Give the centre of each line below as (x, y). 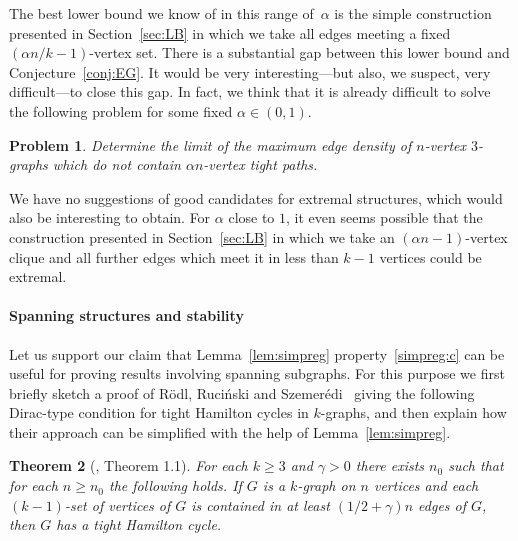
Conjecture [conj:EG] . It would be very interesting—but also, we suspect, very (250, 71)
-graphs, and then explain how (413, 412)
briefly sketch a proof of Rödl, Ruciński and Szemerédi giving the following (242, 392)
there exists (390, 465)
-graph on (326, 485)
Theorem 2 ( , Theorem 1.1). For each (128, 465)
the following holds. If (175, 485)
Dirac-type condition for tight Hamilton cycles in (159, 412)
